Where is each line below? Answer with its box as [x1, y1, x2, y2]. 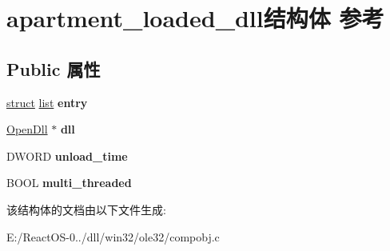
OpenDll [6, 121, 48, 137]
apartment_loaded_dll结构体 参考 [6, 2, 384, 34]
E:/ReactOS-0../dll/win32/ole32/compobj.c [6, 228, 220, 245]
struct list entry [6, 94, 88, 110]
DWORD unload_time [6, 147, 128, 164]
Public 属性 [6, 56, 101, 81]
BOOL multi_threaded [6, 174, 132, 191]
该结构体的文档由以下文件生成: [6, 201, 166, 217]
